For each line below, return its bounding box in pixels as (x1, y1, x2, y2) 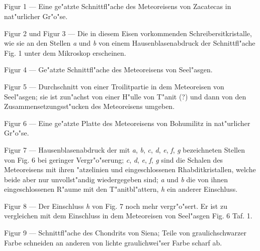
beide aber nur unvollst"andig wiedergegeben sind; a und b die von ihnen (4, 174, 228, 184)
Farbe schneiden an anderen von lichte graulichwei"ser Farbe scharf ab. (4, 237, 222, 247)
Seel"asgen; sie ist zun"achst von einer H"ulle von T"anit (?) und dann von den (4, 91, 246, 101)
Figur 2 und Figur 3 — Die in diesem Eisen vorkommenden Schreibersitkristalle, (4, 28, 252, 38)
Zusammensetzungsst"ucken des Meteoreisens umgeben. (4, 101, 175, 111)
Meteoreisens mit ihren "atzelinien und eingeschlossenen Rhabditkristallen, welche (4, 164, 256, 175)
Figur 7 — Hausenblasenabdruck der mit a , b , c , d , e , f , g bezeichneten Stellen (4, 144, 245, 155)
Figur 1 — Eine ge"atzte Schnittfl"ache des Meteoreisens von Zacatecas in (4, 1, 231, 12)
